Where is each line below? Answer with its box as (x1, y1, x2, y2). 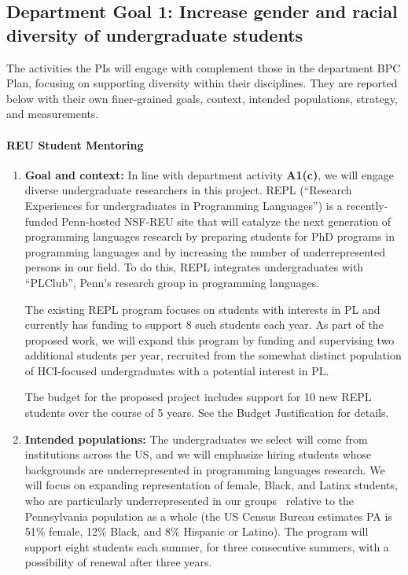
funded (24, 212, 58, 229)
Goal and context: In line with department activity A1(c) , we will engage (24, 166, 395, 182)
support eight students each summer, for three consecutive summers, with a (24, 538, 389, 555)
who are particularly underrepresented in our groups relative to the (24, 492, 355, 509)
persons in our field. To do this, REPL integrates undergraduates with (24, 259, 364, 275)
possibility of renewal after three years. (24, 554, 212, 570)
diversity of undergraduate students (6, 22, 303, 46)
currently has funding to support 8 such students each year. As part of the (24, 316, 384, 333)
